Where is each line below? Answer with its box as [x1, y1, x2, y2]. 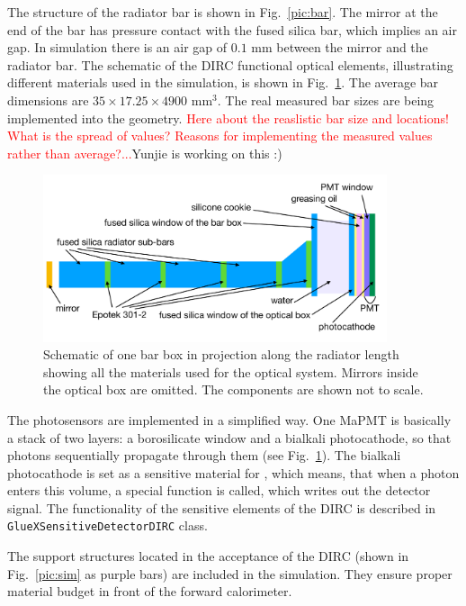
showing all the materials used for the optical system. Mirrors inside [43, 362, 418, 381]
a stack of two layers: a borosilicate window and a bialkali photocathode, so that [7, 428, 452, 447]
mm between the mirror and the [251, 38, 428, 57]
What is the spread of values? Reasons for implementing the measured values [7, 126, 433, 145]
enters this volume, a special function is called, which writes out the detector [7, 481, 431, 500]
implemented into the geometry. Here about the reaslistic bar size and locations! [7, 108, 449, 127]
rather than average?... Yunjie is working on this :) [7, 143, 282, 162]
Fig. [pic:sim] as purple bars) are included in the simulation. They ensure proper [7, 564, 453, 583]
